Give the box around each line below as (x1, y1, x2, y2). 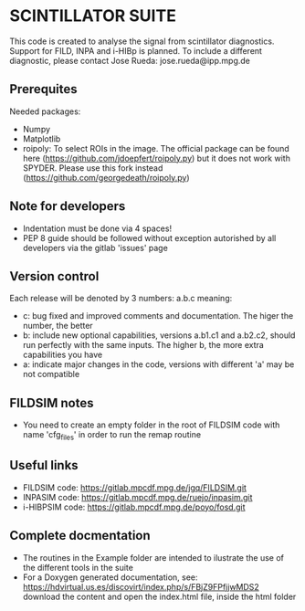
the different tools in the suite (22, 562, 134, 573)
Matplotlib (22, 133, 61, 144)
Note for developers (9, 198, 126, 215)
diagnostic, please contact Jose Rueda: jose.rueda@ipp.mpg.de (9, 55, 251, 66)
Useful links (9, 458, 79, 473)
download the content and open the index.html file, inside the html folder (22, 591, 297, 602)
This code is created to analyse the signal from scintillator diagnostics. (9, 36, 275, 47)
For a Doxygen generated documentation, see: (22, 572, 198, 583)
